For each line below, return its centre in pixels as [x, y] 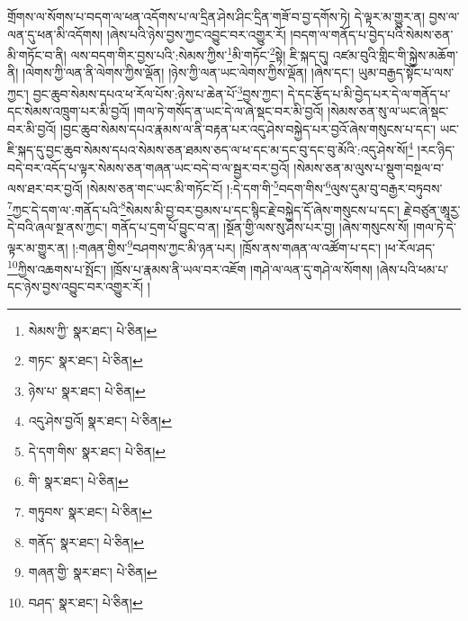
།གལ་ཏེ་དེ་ [435, 226]
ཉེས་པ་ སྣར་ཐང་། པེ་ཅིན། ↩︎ [87, 390]
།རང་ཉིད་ [436, 150]
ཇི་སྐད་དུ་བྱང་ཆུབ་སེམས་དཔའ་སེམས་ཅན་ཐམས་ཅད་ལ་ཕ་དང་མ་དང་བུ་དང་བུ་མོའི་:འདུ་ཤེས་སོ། [208, 150]
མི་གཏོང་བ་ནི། [37, 54]
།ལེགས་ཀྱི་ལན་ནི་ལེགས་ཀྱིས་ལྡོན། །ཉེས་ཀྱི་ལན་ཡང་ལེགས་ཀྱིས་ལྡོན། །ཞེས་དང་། [189, 72]
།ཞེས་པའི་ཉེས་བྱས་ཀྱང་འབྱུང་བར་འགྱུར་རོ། [196, 34]
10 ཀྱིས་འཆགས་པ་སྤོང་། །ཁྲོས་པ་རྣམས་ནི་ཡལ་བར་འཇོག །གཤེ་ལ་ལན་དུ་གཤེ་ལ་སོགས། [190, 267]
